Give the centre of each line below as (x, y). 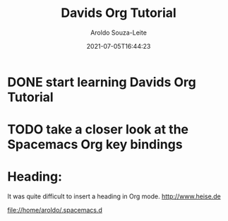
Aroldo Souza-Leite (119, 32)
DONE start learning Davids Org (102, 82)
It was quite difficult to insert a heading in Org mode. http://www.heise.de (114, 196)
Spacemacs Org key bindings (95, 144)
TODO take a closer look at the (98, 130)
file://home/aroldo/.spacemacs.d (55, 210)
